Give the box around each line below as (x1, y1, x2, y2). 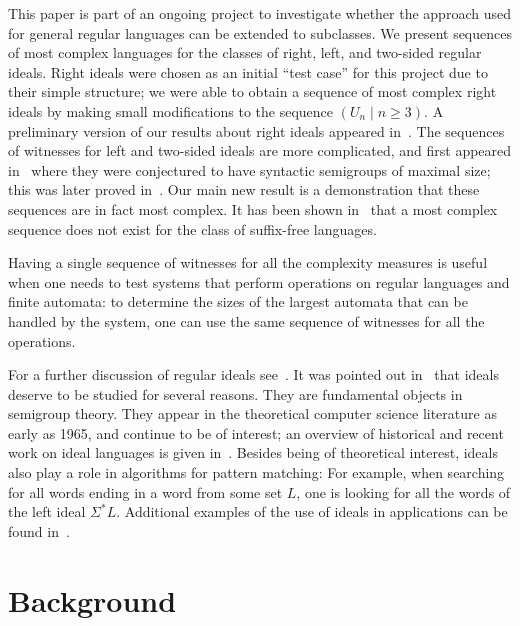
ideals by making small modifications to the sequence (8, 100, 334, 121)
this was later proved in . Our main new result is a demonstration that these (8, 179, 480, 200)
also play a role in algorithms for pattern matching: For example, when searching (8, 462, 505, 483)
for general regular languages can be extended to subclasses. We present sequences (8, 22, 512, 43)
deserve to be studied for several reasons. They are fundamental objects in (8, 383, 463, 404)
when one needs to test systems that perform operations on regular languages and (8, 271, 510, 292)
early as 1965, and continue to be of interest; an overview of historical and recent (8, 422, 504, 443)
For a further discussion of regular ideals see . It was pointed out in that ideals (8, 364, 499, 385)
